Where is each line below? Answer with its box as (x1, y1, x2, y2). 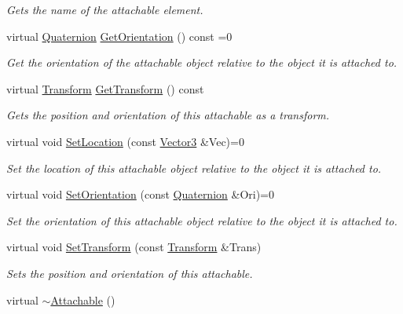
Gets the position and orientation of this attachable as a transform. (6, 107, 330, 123)
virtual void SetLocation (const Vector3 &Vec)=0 (6, 133, 244, 149)
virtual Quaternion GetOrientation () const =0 (6, 27, 233, 44)
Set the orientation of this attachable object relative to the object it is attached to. (6, 212, 398, 228)
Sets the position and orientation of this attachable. (6, 265, 253, 281)
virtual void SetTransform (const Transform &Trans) (6, 239, 262, 255)
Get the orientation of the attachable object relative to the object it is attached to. (6, 54, 398, 71)
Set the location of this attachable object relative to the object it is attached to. (6, 159, 382, 176)
